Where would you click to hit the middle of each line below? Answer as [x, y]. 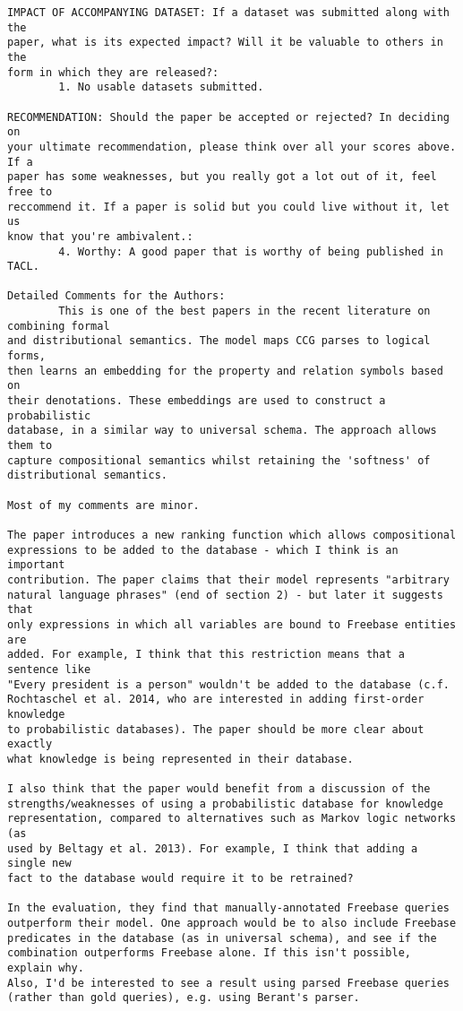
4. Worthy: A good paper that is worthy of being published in [251, 251]
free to [30, 191]
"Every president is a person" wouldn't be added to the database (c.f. [228, 684]
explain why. [46, 968]
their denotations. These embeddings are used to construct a [197, 401]
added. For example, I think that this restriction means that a [206, 655]
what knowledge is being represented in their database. [180, 759]
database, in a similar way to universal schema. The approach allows [222, 431]
